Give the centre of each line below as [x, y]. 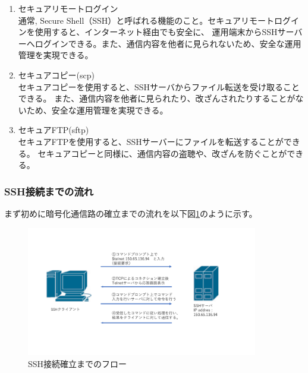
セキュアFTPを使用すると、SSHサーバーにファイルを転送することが [151, 141]
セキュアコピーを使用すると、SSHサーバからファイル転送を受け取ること [159, 86]
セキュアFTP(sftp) [54, 130]
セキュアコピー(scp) [56, 75]
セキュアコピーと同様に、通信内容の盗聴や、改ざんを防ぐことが [162, 153]
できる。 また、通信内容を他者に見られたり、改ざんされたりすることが [157, 98]
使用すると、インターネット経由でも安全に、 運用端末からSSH [156, 32]
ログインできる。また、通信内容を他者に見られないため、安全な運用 [168, 43]
